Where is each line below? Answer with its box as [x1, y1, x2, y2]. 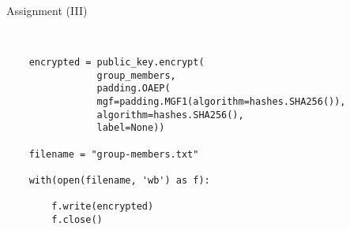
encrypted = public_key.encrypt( [28, 56, 205, 68]
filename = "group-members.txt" [28, 148, 199, 160]
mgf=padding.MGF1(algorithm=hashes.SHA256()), [96, 95, 346, 107]
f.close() [51, 213, 103, 225]
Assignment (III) [6, 2, 88, 18]
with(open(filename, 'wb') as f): [28, 174, 210, 186]
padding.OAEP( [96, 83, 171, 95]
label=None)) [96, 122, 165, 134]
